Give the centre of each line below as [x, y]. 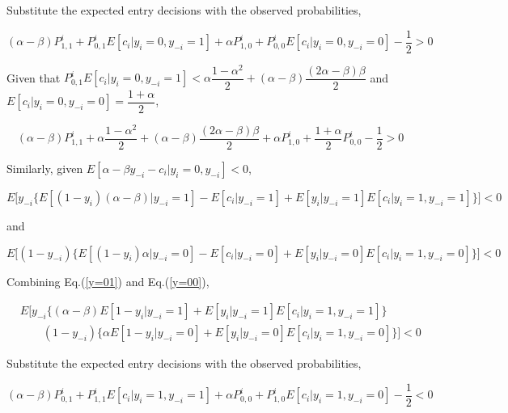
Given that [34, 77]
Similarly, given [45, 168]
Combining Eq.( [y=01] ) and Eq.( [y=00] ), [108, 281]
